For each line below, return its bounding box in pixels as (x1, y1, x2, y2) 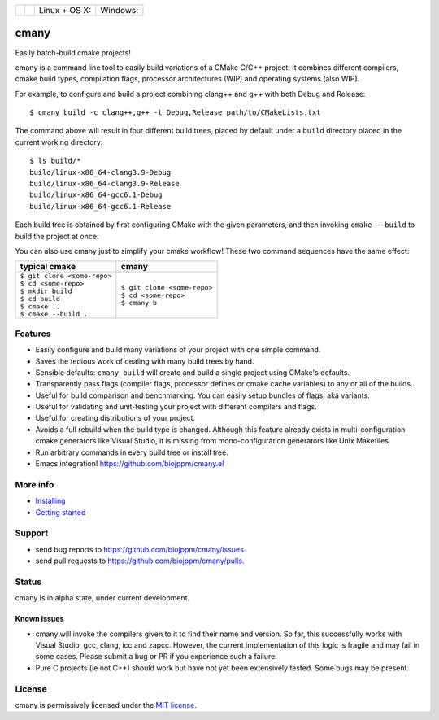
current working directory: (15, 137, 103, 146)
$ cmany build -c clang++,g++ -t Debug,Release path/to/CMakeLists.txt (29, 108, 321, 117)
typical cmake (20, 261, 76, 273)
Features (15, 328, 51, 339)
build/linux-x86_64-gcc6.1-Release (29, 202, 172, 211)
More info (15, 478, 54, 490)
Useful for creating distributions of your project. (35, 413, 195, 423)
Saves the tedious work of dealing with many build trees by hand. (35, 356, 254, 366)
